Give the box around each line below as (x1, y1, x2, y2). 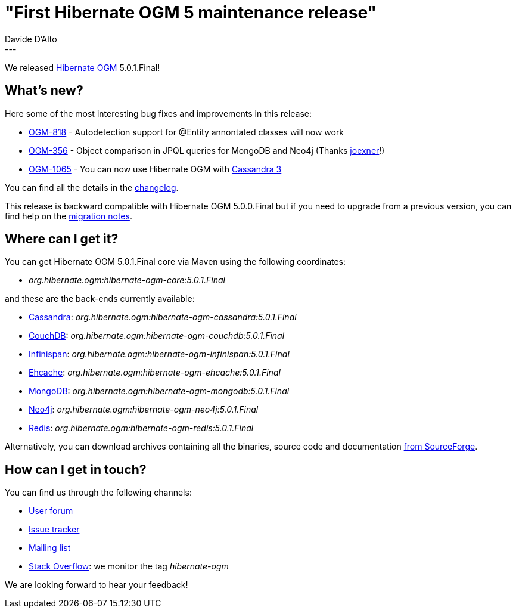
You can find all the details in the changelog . (5, 182, 179, 193)
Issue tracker (29, 524, 80, 535)
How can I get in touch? (5, 462, 147, 477)
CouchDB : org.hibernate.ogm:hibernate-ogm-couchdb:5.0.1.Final (29, 330, 285, 341)
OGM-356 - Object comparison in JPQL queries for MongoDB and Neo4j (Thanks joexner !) (29, 145, 385, 156)
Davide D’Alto (5, 33, 57, 44)
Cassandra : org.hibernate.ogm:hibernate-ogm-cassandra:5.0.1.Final (29, 312, 297, 323)
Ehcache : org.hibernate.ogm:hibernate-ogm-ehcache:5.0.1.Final (29, 367, 281, 378)
